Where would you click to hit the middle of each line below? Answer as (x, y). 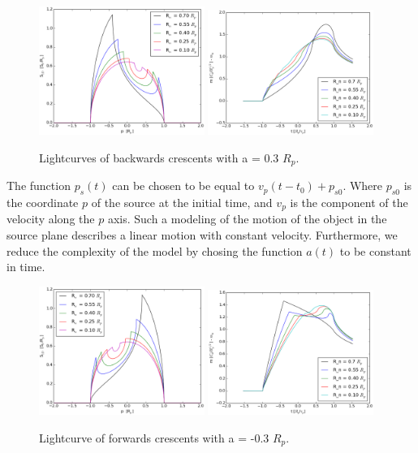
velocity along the (51, 219)
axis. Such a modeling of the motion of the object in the (247, 219)
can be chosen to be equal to (183, 186)
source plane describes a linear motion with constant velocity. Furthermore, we (202, 235)
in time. (26, 267)
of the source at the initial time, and (182, 203)
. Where (363, 186)
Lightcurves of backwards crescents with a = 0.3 (159, 157)
